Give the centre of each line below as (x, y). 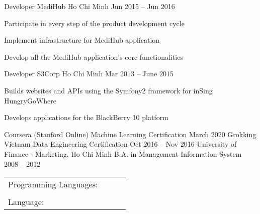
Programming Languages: (53, 184)
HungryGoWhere (30, 100)
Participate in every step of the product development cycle (94, 23)
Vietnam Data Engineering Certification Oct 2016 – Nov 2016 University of (120, 144)
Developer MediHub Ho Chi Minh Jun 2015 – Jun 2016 (90, 6)
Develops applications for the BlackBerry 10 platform (86, 117)
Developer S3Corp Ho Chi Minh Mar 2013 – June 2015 (89, 74)
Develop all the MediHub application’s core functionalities (94, 57)
